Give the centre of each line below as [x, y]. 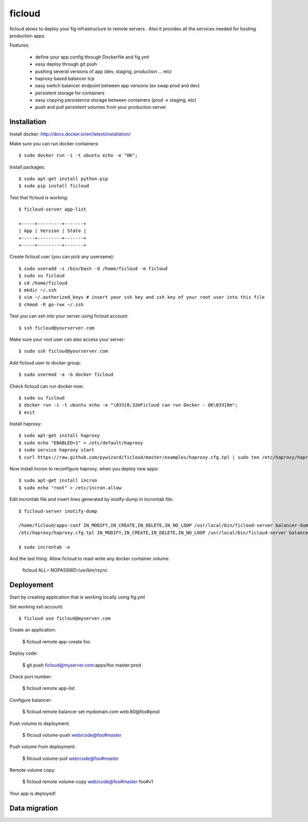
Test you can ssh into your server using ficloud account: [69, 316]
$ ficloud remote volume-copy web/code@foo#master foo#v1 [88, 782]
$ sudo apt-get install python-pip [63, 179]
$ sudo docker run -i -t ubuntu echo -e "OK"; [78, 156]
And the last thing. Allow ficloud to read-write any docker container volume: [90, 558]
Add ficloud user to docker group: [45, 362]
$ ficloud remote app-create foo [56, 641]
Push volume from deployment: [43, 747]
